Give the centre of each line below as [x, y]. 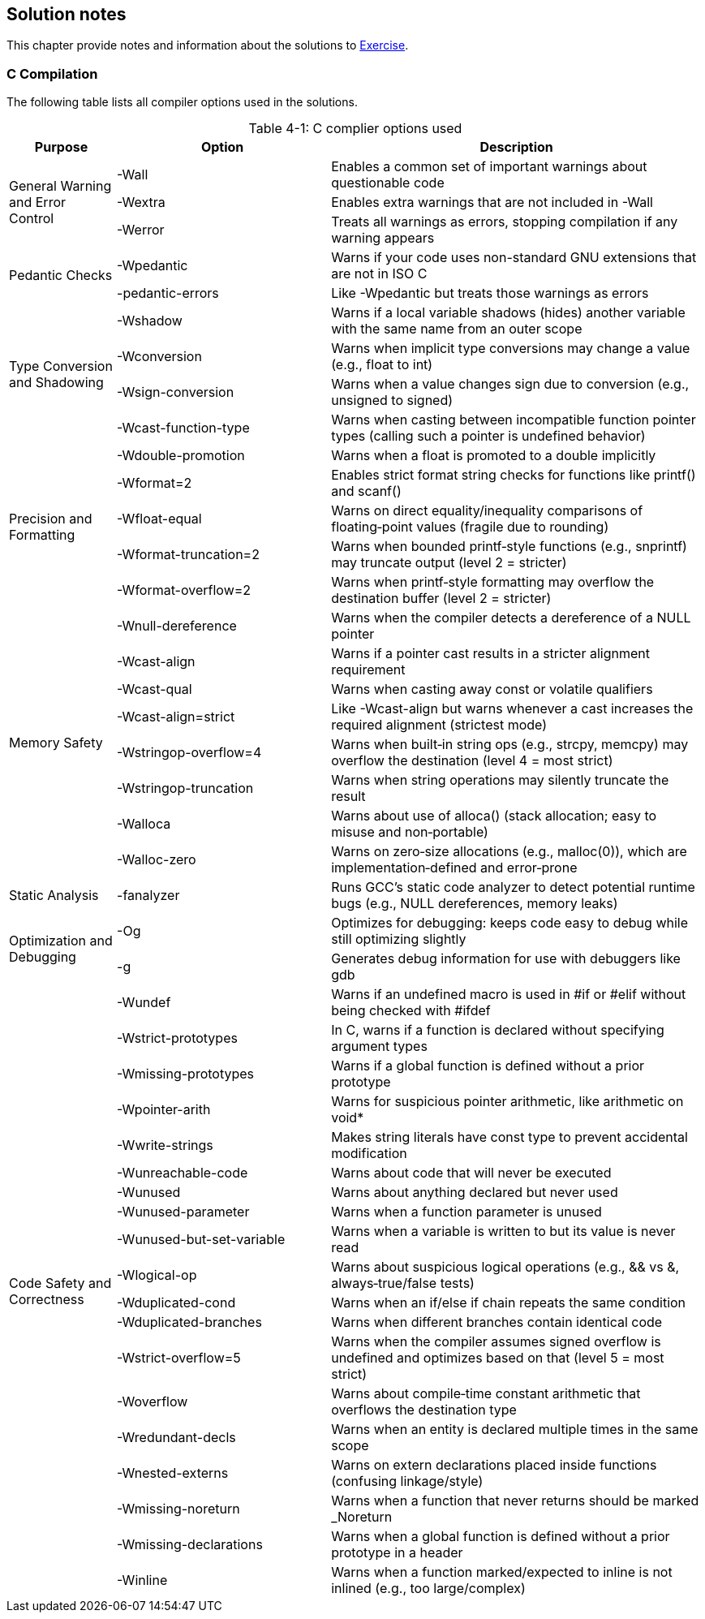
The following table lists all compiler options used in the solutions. [182, 102]
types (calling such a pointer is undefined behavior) [488, 436]
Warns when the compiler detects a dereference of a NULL [511, 618]
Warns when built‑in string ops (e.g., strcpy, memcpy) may [510, 745]
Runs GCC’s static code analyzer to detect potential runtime [513, 887]
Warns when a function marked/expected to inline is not [502, 1572]
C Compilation [52, 73]
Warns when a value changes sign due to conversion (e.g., [510, 384]
